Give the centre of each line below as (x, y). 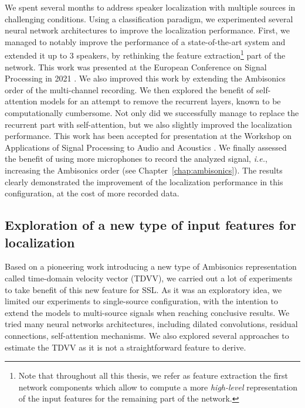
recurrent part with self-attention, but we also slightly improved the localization (148, 124)
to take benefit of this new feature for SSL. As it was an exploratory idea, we (143, 289)
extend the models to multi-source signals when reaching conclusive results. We (147, 312)
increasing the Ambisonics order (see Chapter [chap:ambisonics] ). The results (144, 170)
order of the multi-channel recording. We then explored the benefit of (129, 89)
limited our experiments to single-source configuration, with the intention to (141, 301)
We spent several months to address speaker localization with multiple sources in (150, 7)
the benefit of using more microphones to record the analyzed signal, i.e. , (136, 159)
